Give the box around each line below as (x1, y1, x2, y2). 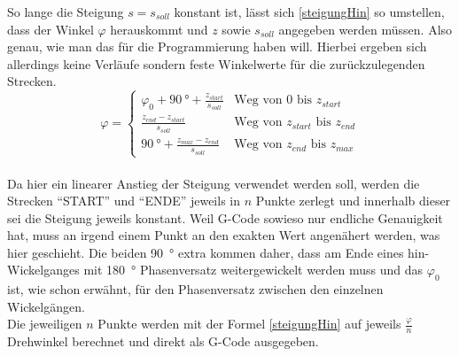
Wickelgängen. (7, 297, 85, 315)
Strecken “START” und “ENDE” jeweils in (7, 191, 241, 210)
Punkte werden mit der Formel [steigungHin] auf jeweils (97, 314, 401, 333)
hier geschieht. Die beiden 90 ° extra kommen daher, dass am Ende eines (7, 243, 404, 261)
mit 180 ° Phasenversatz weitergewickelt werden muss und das (83, 260, 424, 279)
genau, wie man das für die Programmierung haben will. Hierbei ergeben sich (7, 37, 427, 56)
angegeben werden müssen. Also (278, 19, 453, 38)
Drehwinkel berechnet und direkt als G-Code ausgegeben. (7, 332, 319, 351)
